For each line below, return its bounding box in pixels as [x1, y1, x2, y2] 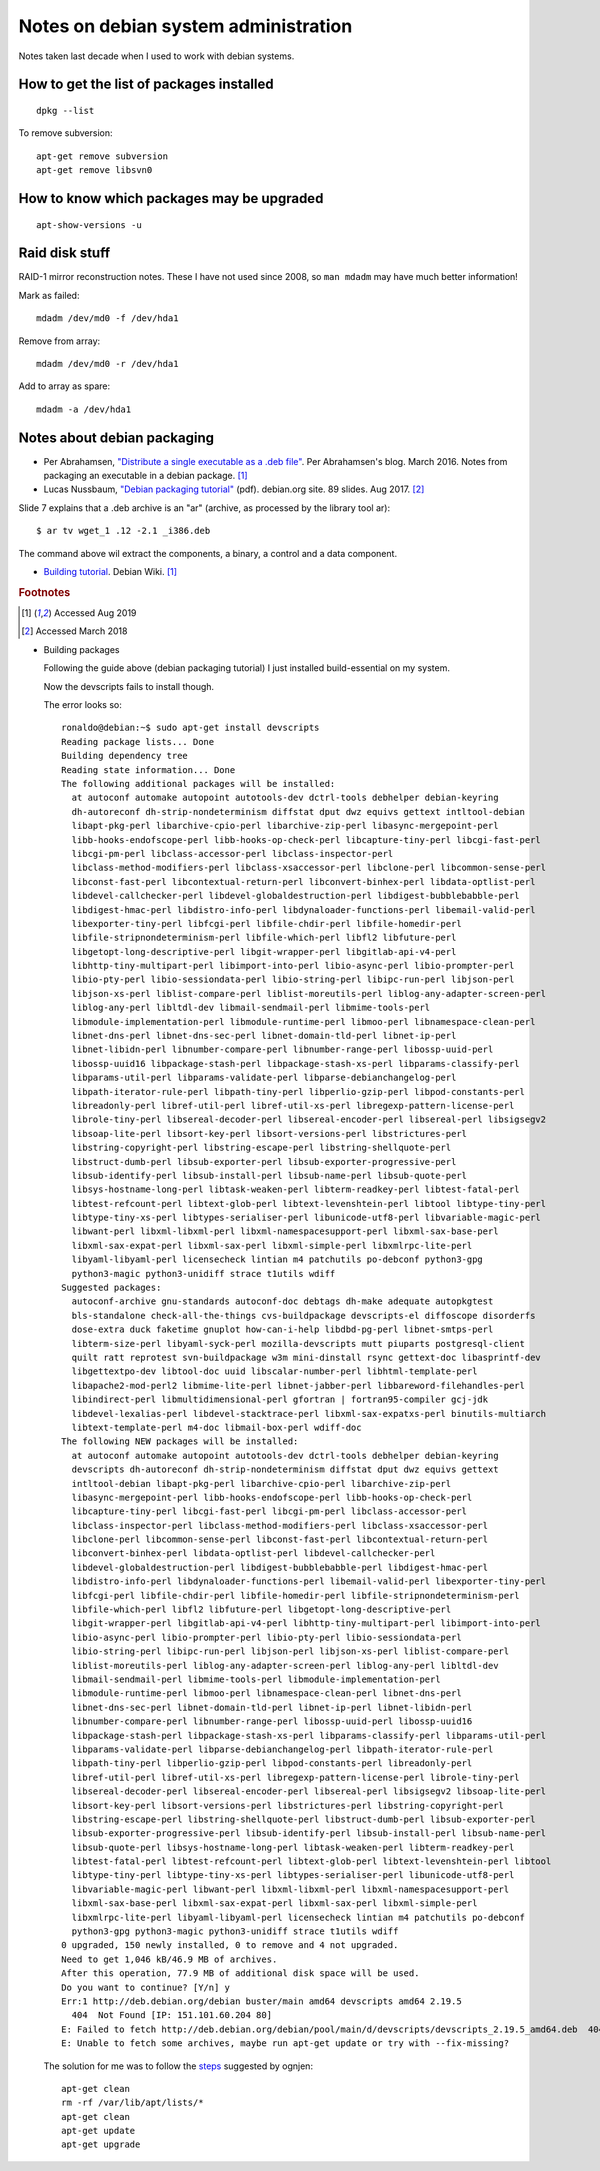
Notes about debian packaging [18, 429, 215, 446]
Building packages [43, 643, 120, 655]
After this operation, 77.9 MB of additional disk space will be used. [61, 1968, 420, 1979]
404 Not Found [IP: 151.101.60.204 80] [71, 2010, 273, 2021]
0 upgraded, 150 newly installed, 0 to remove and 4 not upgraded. [61, 1940, 399, 1951]
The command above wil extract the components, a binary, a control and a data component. [18, 547, 398, 559]
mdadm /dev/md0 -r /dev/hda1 [36, 358, 179, 369]
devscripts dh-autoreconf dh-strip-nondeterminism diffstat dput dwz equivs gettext [71, 1464, 499, 1475]
